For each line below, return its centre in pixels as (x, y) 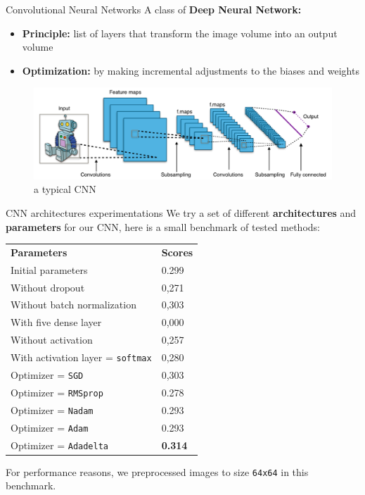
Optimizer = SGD (47, 374)
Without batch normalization (73, 305)
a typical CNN (65, 189)
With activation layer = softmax (81, 357)
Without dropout (48, 287)
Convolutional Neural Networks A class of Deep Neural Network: (154, 9)
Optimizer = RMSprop (57, 392)
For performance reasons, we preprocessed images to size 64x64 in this (157, 471)
